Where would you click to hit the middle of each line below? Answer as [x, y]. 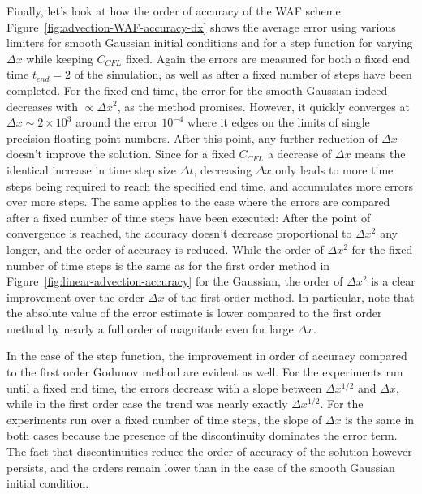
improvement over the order [76, 296]
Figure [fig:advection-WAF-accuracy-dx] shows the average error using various [201, 26]
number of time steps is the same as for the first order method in [168, 265]
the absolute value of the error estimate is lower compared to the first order [194, 313]
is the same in [380, 419]
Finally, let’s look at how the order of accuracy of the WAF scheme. [175, 11]
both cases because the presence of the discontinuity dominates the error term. [202, 435]
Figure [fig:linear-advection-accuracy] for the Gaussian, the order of [175, 281]
